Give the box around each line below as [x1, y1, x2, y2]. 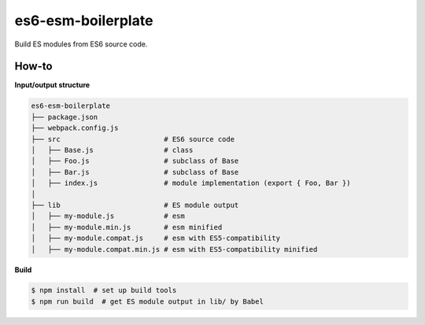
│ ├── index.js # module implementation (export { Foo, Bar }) [31, 179, 351, 188]
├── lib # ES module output [31, 201, 239, 209]
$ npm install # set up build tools [31, 286, 177, 295]
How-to [14, 60, 53, 73]
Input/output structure [14, 80, 91, 90]
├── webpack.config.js [31, 124, 119, 133]
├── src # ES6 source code [31, 135, 235, 143]
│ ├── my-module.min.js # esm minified [31, 223, 223, 231]
